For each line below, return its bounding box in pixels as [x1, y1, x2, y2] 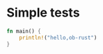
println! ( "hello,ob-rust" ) [19, 34, 97, 41]
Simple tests [6, 5, 81, 21]
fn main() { [6, 28, 41, 35]
